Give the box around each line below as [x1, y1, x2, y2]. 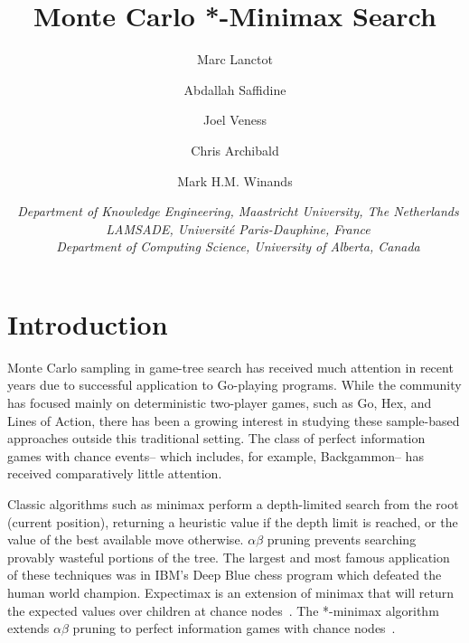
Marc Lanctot [197, 50, 273, 69]
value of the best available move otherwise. [7, 530, 244, 549]
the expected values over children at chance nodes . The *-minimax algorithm [7, 600, 439, 619]
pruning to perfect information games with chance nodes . [72, 619, 396, 638]
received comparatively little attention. [7, 464, 222, 483]
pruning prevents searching [267, 530, 417, 549]
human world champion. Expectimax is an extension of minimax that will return [7, 582, 455, 601]
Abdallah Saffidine [183, 80, 286, 99]
